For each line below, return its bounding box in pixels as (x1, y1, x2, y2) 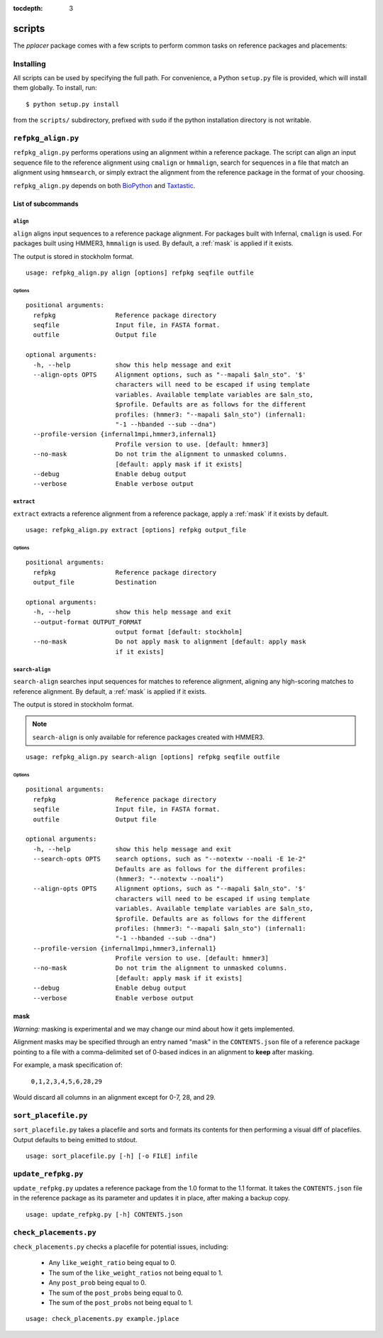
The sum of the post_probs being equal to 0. (48, 1288, 184, 1297)
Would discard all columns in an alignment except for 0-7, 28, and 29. (13, 1093, 216, 1101)
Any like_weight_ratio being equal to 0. (48, 1259, 177, 1267)
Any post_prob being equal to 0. (48, 1278, 147, 1287)
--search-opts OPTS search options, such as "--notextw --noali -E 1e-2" (33, 855, 306, 863)
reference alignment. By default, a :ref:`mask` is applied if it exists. (13, 687, 207, 695)
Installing (13, 59, 46, 69)
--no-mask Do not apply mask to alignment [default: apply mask (33, 638, 306, 646)
